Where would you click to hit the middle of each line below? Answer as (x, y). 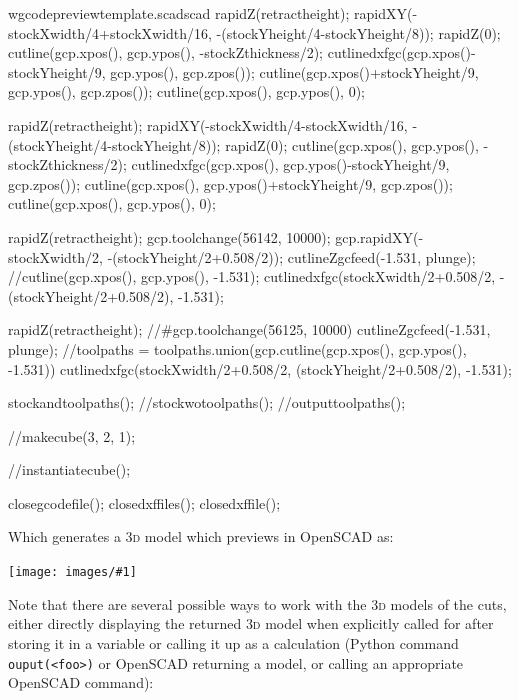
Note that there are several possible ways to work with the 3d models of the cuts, (257, 603)
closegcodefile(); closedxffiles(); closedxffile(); (144, 502)
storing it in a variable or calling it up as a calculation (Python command (233, 642)
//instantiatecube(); (69, 469)
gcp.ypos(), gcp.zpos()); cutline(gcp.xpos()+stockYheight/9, (294, 71)
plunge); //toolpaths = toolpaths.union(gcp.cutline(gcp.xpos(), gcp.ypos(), (237, 348)
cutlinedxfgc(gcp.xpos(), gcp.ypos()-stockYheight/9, (290, 164)
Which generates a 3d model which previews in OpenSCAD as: (201, 536)
